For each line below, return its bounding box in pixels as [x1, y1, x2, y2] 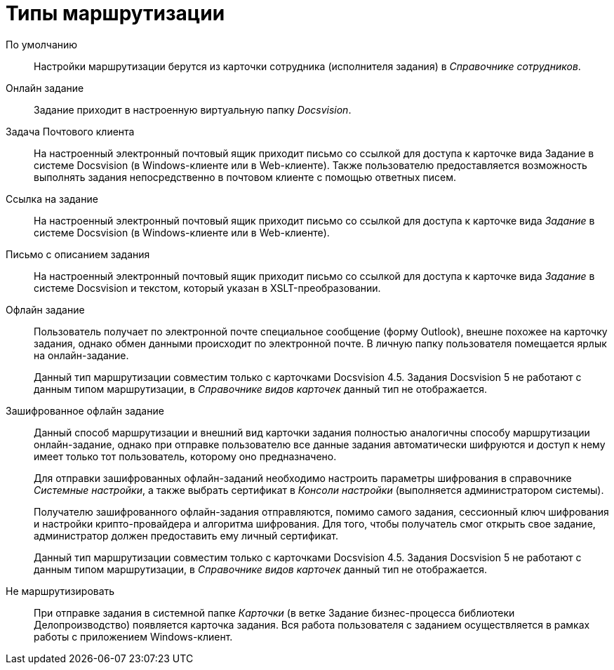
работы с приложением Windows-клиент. [34, 630, 233, 643]
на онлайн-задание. [34, 349, 129, 361]
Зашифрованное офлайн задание [6, 404, 164, 417]
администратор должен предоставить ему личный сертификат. [34, 529, 339, 542]
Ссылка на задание [6, 192, 98, 205]
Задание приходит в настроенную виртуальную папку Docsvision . [34, 103, 352, 116]
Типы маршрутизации [6, 1, 225, 25]
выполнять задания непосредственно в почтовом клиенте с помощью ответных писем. [34, 170, 456, 183]
